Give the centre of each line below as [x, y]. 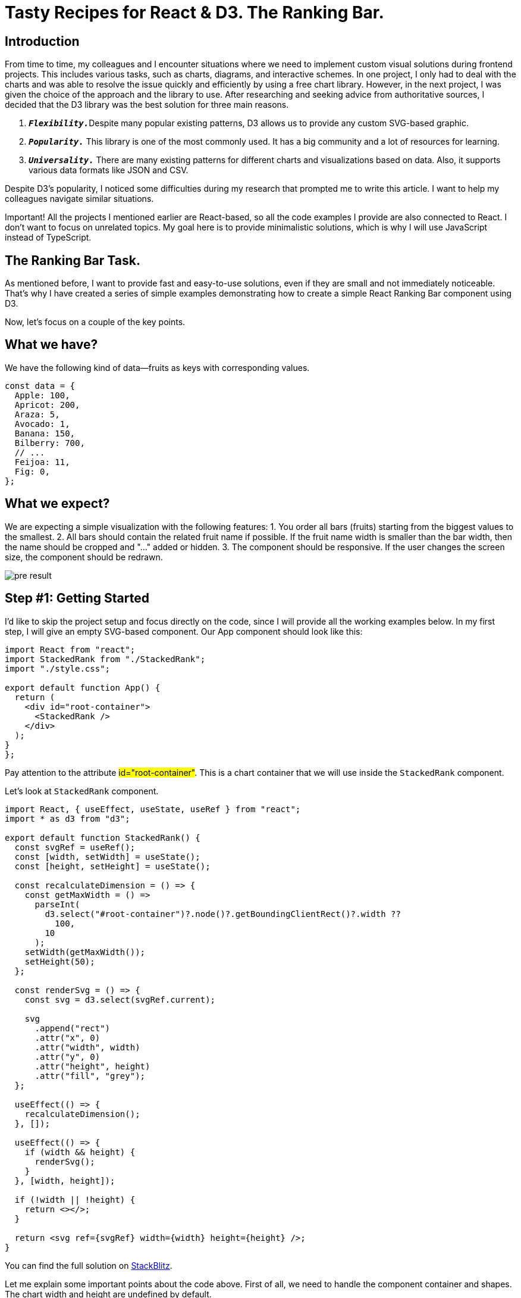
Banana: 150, [45, 433]
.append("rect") [73, 1028]
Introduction [42, 41]
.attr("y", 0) [68, 1057]
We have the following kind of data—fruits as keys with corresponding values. [157, 367]
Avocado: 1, [42, 424]
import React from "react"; [70, 649]
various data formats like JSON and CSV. [109, 170]
